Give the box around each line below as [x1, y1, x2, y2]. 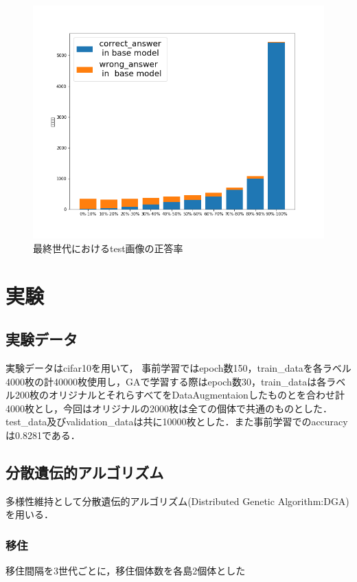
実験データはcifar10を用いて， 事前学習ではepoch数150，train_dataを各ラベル [5, 360, 352, 374]
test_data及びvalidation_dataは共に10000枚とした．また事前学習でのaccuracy [5, 414, 348, 429]
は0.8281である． [5, 427, 80, 442]
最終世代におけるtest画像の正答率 [33, 240, 183, 255]
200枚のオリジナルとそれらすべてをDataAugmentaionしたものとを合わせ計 [14, 388, 345, 402]
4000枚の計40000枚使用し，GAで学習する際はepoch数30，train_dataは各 [5, 374, 327, 388]
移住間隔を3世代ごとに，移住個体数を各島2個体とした [5, 563, 246, 578]
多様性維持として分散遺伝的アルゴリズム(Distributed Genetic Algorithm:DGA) [5, 493, 349, 508]
